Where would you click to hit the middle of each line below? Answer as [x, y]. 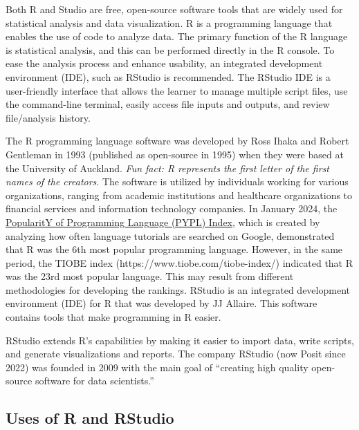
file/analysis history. [48, 117]
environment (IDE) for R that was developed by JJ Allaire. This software [162, 303]
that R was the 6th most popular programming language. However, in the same [174, 249]
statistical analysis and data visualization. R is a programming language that [169, 22]
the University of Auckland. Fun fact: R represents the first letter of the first [167, 168]
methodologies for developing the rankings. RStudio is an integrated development [178, 289]
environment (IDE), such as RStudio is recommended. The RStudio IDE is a [168, 76]
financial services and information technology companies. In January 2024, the [172, 208]
